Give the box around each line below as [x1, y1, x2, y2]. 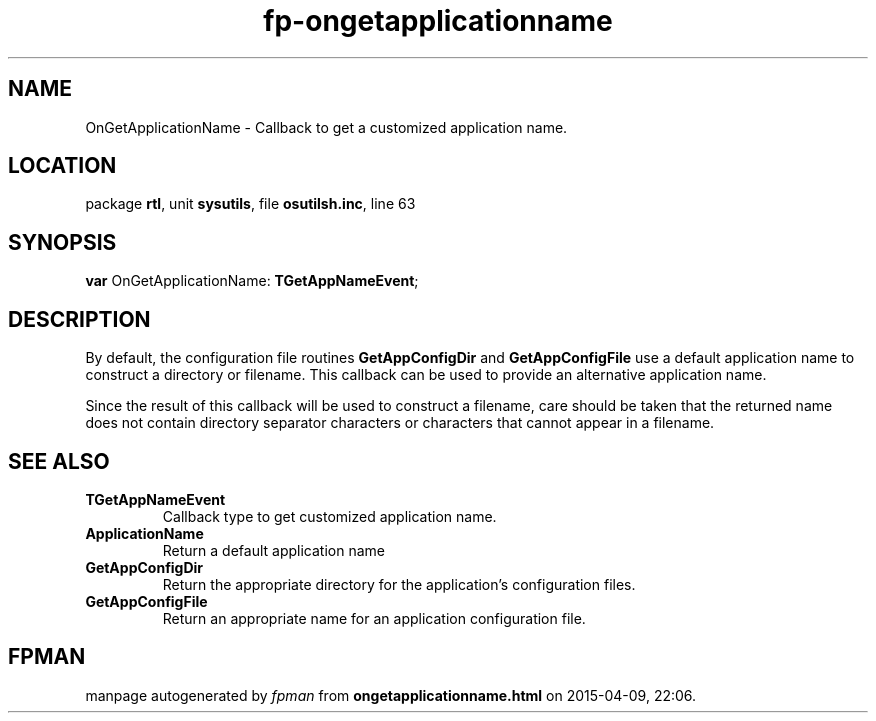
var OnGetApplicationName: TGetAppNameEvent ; [85, 272, 419, 290]
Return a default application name [162, 541, 385, 559]
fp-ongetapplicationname [263, 4, 613, 38]
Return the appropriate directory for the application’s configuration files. [162, 575, 636, 593]
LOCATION [8, 153, 117, 179]
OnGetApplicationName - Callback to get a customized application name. [85, 118, 568, 136]
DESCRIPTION [8, 306, 151, 332]
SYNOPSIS [8, 229, 117, 255]
